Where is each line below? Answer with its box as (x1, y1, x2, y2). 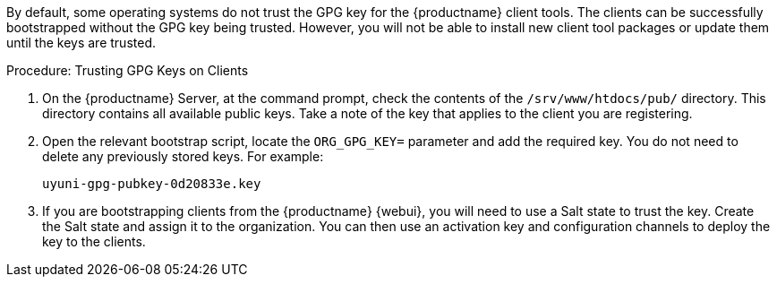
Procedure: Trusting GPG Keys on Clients (6, 63, 249, 78)
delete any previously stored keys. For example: (42, 149, 324, 164)
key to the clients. (42, 234, 146, 249)
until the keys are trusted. (6, 35, 156, 50)
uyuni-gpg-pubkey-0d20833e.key (42, 176, 261, 191)
